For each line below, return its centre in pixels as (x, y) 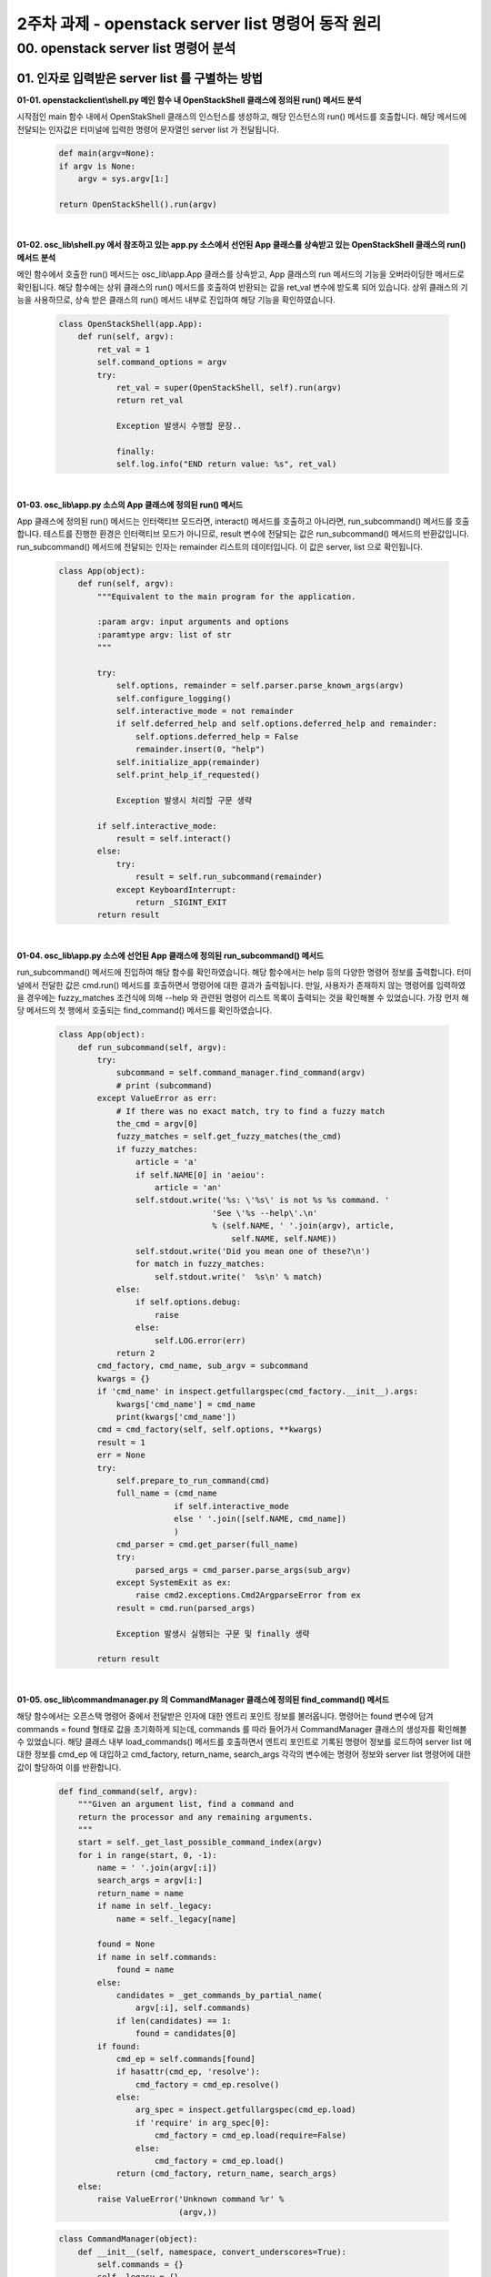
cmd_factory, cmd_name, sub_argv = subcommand (202, 1366)
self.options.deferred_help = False (217, 736)
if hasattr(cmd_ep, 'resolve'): (188, 2072)
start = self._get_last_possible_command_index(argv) (200, 1843)
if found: (119, 2046)
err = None (121, 1455)
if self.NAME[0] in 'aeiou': (200, 1174)
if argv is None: (97, 166)
